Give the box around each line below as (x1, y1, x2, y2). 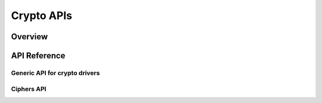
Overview (11, 32, 48, 42)
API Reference (11, 51, 66, 61)
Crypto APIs (11, 9, 73, 22)
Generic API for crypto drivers (11, 68, 100, 77)
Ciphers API (11, 85, 47, 93)
